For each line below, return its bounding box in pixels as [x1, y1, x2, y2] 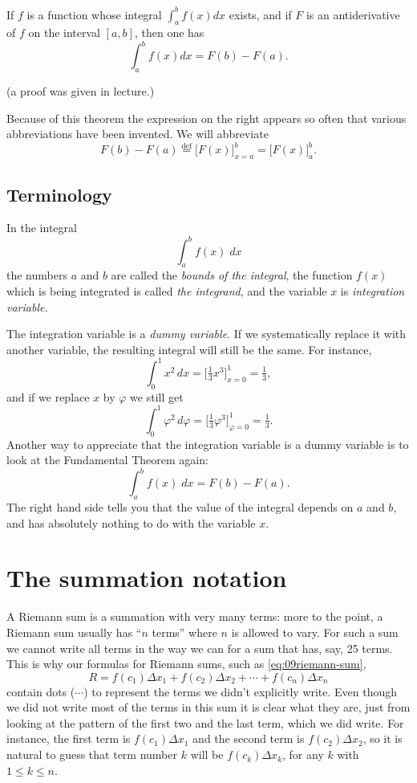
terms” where [152, 623, 217, 640]
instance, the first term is [6, 730, 131, 747]
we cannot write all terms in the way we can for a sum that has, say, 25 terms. [6, 639, 393, 656]
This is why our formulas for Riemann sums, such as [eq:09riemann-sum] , [6, 655, 366, 672]
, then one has [134, 24, 204, 41]
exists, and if [229, 6, 292, 22]
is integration [340, 282, 405, 299]
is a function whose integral [26, 6, 162, 22]
